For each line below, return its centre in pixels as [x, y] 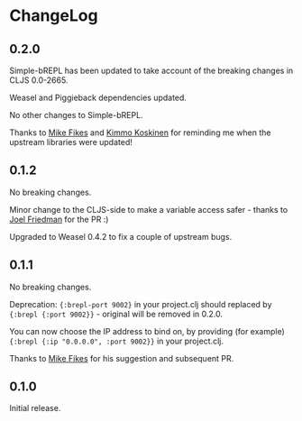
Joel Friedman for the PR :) [59, 219]
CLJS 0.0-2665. [39, 80]
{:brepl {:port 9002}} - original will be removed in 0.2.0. [116, 314]
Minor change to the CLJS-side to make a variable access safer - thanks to [149, 209]
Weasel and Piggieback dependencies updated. [98, 97]
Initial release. [35, 408]
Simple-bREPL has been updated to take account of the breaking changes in [151, 70]
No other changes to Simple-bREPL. [76, 115]
